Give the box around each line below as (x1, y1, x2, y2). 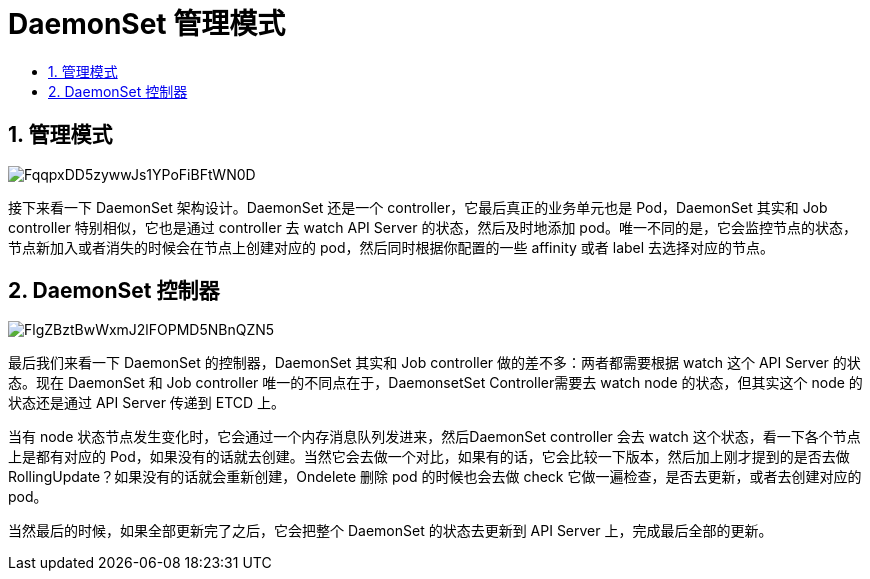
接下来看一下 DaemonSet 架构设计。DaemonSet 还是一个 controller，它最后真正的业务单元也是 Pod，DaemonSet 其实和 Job (8, 198, 828, 216)
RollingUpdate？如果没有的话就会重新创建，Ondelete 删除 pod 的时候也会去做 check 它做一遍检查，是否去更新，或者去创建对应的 (8, 468, 862, 486)
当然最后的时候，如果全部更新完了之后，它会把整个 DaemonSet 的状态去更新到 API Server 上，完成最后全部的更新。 (8, 522, 773, 540)
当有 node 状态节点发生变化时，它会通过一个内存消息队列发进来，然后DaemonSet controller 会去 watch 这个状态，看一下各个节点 (8, 428, 861, 446)
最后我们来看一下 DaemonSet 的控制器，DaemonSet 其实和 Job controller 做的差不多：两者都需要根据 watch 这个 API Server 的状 (8, 354, 861, 372)
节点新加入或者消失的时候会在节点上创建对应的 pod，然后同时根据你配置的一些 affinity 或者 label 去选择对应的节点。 (8, 238, 775, 256)
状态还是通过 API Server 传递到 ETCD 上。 (8, 394, 286, 412)
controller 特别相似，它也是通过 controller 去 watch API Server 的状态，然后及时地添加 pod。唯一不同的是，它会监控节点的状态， (8, 218, 857, 236)
